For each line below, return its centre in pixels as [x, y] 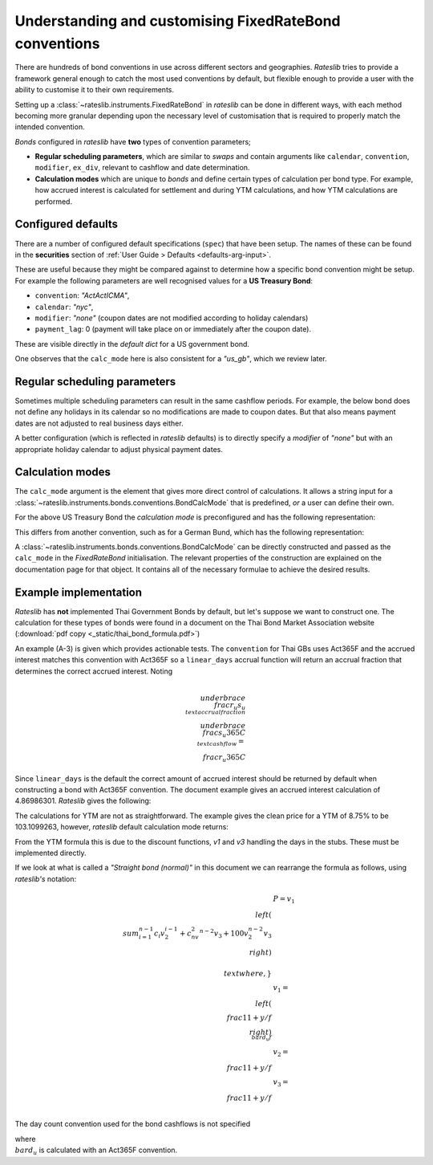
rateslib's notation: [46, 878]
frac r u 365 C [225, 758]
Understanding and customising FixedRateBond [178, 21]
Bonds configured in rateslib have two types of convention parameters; [133, 141]
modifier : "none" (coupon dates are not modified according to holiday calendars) [172, 318]
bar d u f [261, 1038]
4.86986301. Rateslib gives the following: [83, 801]
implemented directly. [51, 853]
